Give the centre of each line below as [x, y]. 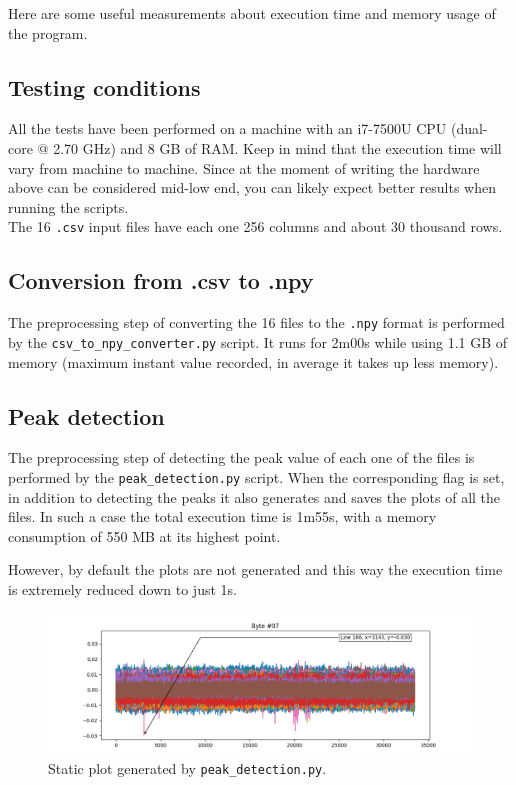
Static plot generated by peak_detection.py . [187, 768]
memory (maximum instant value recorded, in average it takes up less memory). [253, 361]
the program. [48, 32]
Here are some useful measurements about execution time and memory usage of [252, 13]
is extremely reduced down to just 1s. [122, 588]
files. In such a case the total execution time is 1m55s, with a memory [222, 516]
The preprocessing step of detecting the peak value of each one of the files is [241, 457]
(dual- [469, 128]
